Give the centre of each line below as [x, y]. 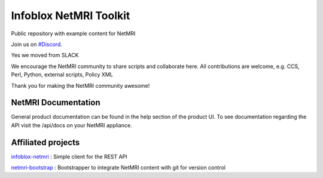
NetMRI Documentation [56, 102]
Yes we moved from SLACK [45, 55]
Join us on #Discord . [37, 44]
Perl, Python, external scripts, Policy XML [62, 75]
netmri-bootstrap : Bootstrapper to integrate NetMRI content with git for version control [118, 168]
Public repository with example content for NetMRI [73, 33]
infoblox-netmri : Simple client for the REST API [69, 156]
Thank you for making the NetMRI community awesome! [80, 85]
